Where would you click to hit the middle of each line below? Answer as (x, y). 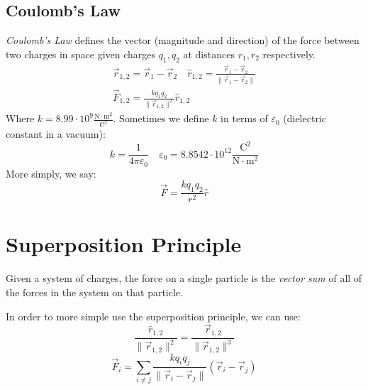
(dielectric (305, 118)
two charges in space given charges (81, 54)
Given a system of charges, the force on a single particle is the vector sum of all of (184, 278)
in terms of (244, 118)
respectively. (289, 54)
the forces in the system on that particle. (94, 292)
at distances (209, 54)
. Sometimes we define (161, 118)
